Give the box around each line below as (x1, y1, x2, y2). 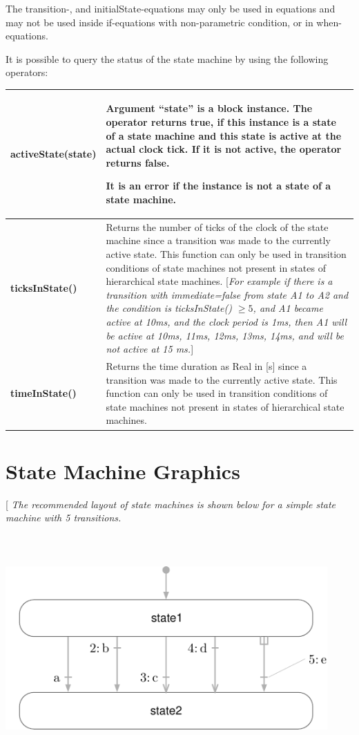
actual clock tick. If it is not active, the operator (106, 142, 342, 156)
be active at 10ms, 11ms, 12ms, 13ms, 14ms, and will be (106, 328, 345, 342)
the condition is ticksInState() (106, 301, 232, 315)
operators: (6, 65, 48, 80)
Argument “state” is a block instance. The (106, 101, 313, 115)
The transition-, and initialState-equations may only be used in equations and (6, 1, 336, 15)
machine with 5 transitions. (6, 510, 122, 525)
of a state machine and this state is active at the (106, 128, 342, 142)
